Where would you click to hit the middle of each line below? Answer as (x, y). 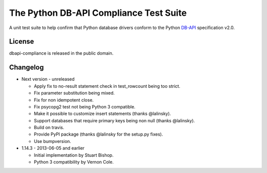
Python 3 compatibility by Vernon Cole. (74, 162)
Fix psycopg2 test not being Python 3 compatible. (85, 106)
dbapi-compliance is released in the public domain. (61, 53)
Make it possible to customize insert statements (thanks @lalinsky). (102, 114)
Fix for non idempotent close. (64, 100)
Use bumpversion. (52, 141)
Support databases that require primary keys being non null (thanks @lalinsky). (114, 120)
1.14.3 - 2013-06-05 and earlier (53, 148)
